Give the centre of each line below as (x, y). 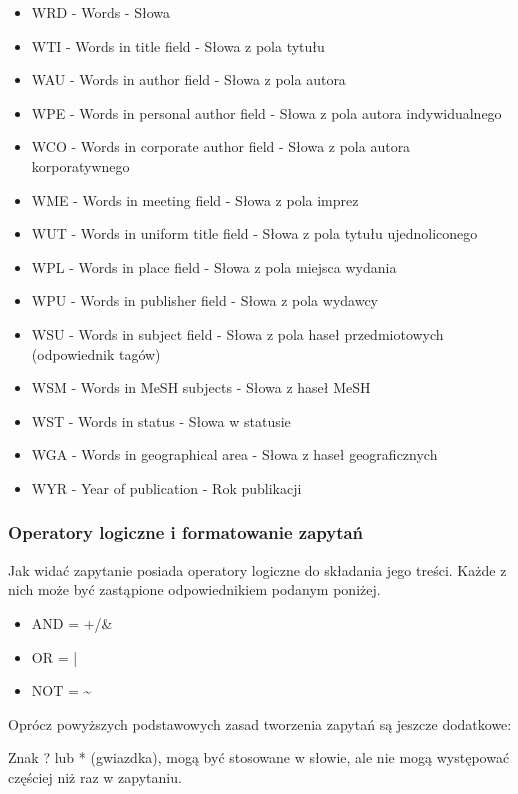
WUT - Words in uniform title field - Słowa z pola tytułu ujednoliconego (254, 233)
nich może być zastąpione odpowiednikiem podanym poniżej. (194, 589)
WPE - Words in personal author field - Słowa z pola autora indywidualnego (266, 112)
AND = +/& (72, 622)
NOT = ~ (61, 690)
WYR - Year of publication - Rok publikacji (166, 487)
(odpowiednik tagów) (96, 353)
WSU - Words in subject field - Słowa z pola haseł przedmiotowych (237, 333)
